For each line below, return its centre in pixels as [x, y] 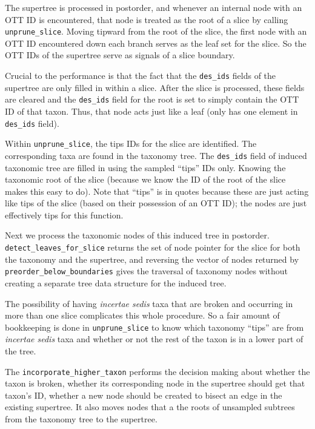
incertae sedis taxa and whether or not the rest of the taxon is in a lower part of [154, 339]
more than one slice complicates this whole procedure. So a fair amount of [142, 315]
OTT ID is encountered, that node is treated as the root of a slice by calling [147, 19]
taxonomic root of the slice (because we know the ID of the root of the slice [145, 179]
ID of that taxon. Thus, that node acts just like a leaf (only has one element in [151, 111]
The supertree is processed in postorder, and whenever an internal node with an [154, 7]
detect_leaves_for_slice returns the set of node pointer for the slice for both [153, 247]
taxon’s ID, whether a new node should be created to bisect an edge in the [144, 395]
